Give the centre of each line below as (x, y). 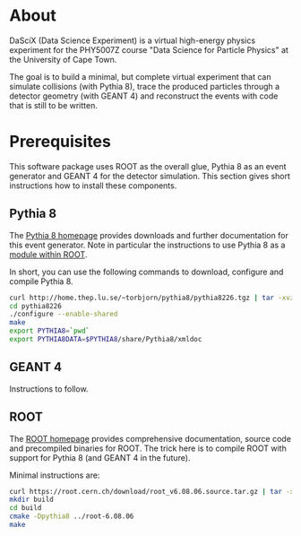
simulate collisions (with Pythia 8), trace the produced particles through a (145, 86)
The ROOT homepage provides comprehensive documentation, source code (150, 438)
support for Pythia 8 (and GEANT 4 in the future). (100, 457)
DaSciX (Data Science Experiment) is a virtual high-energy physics (133, 40)
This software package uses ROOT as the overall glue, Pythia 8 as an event (148, 166)
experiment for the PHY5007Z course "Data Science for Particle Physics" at (149, 49)
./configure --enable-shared (64, 315)
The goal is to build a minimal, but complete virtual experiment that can (140, 76)
